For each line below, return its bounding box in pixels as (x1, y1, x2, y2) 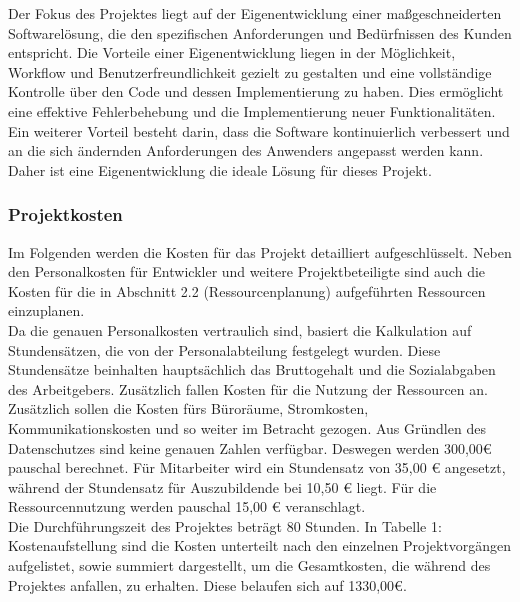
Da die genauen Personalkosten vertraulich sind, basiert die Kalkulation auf (8, 319, 472, 340)
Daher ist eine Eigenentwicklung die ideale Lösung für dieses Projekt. (8, 159, 432, 180)
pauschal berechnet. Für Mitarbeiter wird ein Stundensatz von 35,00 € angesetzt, (8, 457, 506, 478)
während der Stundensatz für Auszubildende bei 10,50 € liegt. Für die (8, 476, 437, 497)
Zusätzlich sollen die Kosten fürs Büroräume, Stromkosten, (8, 398, 369, 419)
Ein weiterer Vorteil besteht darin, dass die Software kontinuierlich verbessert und (8, 120, 510, 141)
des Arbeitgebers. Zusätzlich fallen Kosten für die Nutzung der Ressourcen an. (8, 378, 488, 399)
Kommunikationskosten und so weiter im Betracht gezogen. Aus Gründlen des (8, 417, 486, 438)
